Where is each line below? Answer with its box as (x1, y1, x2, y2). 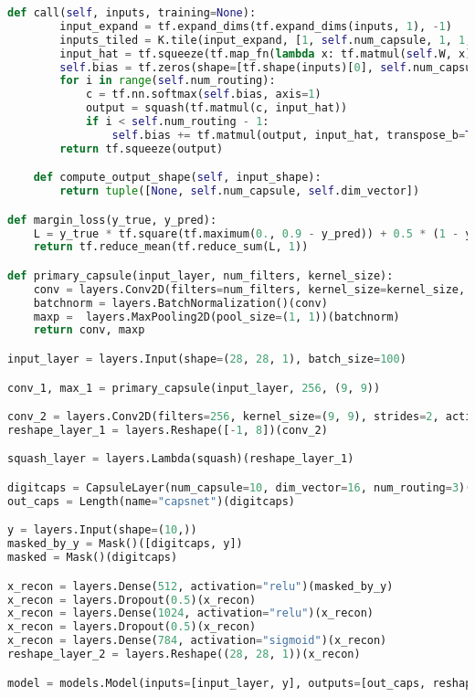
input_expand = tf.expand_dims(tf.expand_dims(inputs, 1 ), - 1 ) (59, 19, 452, 33)
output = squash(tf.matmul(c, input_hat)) (85, 101, 348, 115)
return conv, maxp (33, 323, 145, 337)
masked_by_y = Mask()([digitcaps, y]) (7, 537, 243, 551)
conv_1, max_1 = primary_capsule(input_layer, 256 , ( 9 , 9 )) (7, 381, 381, 395)
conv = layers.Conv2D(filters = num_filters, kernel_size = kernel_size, (33, 282, 466, 296)
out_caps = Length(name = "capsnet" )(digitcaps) (7, 494, 296, 508)
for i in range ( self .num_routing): (59, 74, 276, 88)
